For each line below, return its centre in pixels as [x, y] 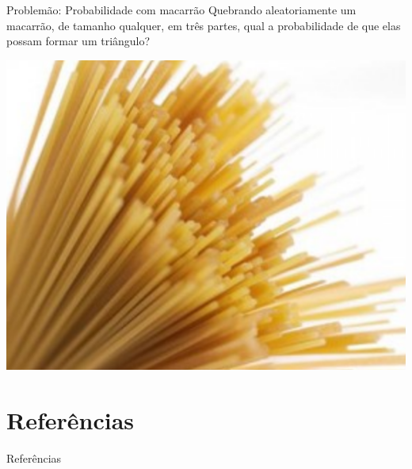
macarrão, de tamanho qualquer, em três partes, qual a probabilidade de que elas [204, 25]
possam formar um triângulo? [78, 41]
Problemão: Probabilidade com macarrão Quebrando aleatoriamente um [181, 10]
